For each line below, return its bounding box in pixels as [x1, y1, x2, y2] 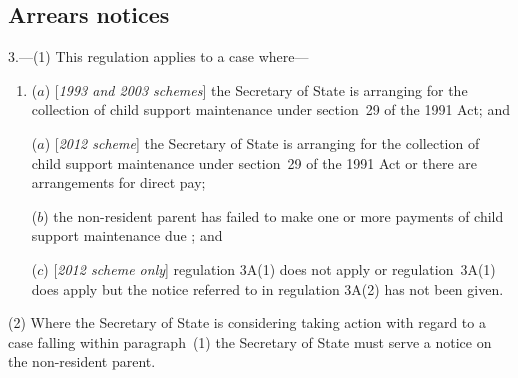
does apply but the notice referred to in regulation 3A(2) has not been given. [31, 278, 504, 299]
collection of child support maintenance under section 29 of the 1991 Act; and [31, 99, 510, 120]
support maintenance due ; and [31, 225, 223, 246]
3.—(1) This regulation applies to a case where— [8, 46, 309, 67]
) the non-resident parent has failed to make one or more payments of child [43, 205, 504, 226]
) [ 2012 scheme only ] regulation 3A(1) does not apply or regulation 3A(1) [43, 258, 496, 279]
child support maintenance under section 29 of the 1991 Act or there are [31, 152, 478, 173]
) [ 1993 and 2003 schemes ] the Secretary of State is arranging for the [44, 79, 468, 100]
